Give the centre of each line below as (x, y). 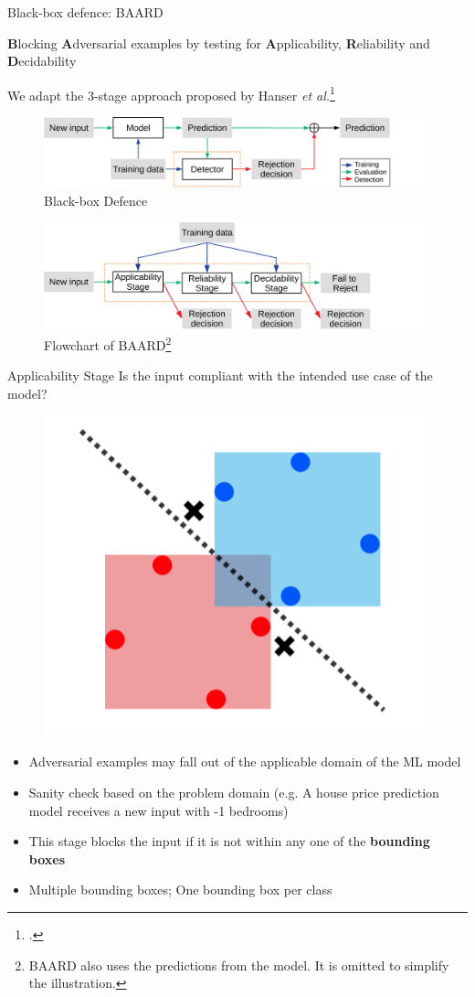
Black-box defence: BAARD (85, 12)
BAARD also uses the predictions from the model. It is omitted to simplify (239, 965)
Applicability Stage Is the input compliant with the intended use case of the (220, 375)
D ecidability (42, 61)
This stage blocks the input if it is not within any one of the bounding (229, 841)
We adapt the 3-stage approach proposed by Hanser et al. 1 (171, 93)
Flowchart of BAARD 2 (108, 343)
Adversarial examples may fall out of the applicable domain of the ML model (245, 761)
